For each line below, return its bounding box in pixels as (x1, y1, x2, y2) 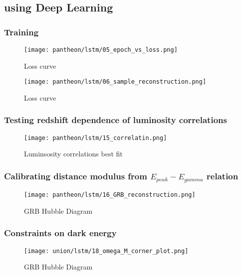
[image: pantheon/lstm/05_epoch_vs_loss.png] (24, 46, 178, 53)
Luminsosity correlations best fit (24, 148, 123, 159)
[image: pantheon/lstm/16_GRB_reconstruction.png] (24, 191, 196, 199)
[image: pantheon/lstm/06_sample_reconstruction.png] (24, 78, 207, 86)
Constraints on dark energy (4, 227, 117, 239)
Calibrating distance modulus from (4, 169, 147, 182)
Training (4, 25, 39, 38)
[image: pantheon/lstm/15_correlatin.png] (24, 134, 167, 141)
